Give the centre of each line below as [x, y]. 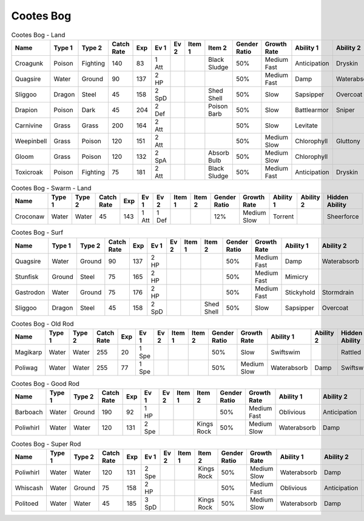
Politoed [27, 503]
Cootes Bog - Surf [37, 232]
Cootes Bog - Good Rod [45, 384]
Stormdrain [338, 292]
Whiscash [29, 488]
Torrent [283, 217]
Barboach [29, 412]
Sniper [345, 110]
